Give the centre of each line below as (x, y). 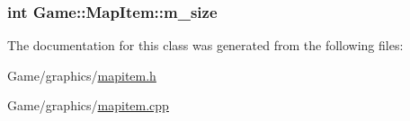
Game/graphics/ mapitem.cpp (88, 105)
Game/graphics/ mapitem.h (82, 75)
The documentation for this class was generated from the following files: (205, 45)
